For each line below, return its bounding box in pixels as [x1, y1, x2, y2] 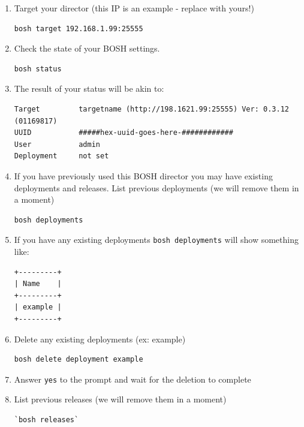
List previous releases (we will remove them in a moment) [14, 393, 227, 405]
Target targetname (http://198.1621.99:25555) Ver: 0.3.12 [14, 104, 289, 113]
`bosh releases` [14, 415, 79, 424]
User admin [14, 140, 100, 149]
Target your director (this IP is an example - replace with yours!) [14, 2, 254, 14]
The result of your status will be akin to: [14, 82, 164, 95]
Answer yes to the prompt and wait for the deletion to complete [14, 372, 251, 385]
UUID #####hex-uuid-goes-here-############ [14, 128, 233, 137]
